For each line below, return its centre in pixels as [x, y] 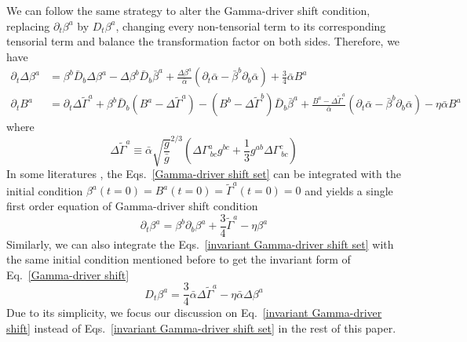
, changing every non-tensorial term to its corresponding [251, 25]
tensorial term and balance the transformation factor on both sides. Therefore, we [203, 41]
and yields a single [349, 190]
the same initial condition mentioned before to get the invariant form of [179, 259]
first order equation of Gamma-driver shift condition [132, 205]
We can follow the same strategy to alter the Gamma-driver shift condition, [188, 10]
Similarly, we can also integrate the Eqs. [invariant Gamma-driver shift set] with [200, 244]
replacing [28, 25]
